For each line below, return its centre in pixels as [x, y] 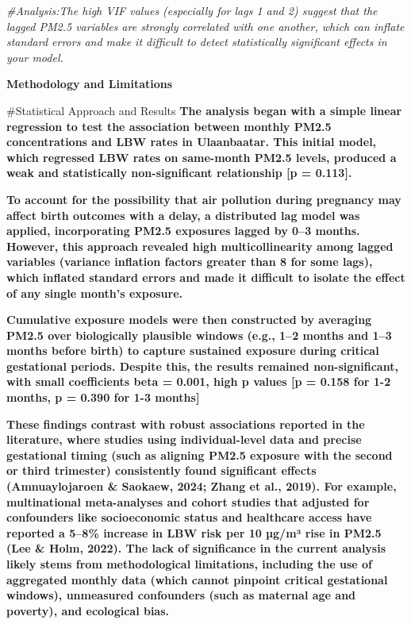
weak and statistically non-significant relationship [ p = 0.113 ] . [179, 173]
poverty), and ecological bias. [88, 610]
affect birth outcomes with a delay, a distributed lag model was [183, 215]
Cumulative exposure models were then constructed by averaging [189, 320]
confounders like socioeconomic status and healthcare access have [189, 517]
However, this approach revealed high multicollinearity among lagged [200, 246]
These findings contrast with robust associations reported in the [186, 424]
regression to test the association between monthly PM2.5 [169, 126]
